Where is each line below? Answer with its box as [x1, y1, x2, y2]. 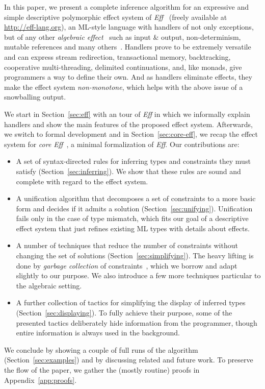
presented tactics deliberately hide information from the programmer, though [16, 317, 257, 328]
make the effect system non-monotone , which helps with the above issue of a [4, 81, 243, 92]
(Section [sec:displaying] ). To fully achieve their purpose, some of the [16, 307, 232, 318]
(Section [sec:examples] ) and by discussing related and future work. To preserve [4, 354, 253, 365]
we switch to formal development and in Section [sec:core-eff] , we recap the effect [4, 129, 258, 139]
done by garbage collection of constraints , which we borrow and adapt [16, 260, 237, 271]
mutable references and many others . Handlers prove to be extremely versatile [4, 41, 251, 52]
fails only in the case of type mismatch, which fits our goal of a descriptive [16, 213, 249, 224]
